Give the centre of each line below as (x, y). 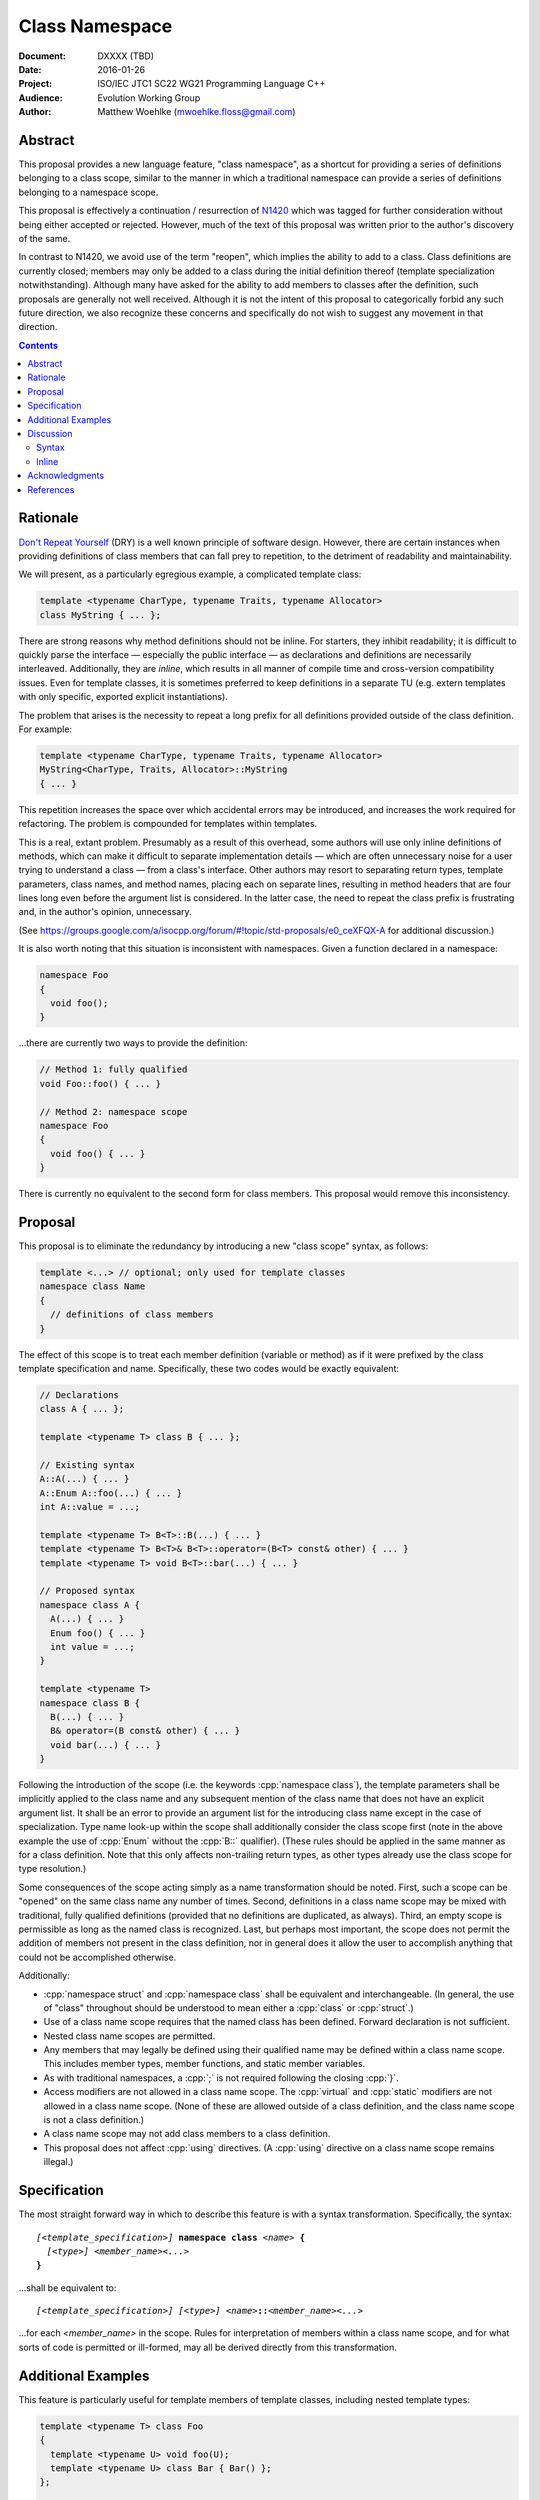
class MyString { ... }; (100, 614)
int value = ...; (92, 1646)
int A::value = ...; (89, 1507)
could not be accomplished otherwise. (97, 1957)
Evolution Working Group (149, 97)
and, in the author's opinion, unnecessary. (105, 912)
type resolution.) (52, 1869)
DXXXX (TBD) (126, 56)
